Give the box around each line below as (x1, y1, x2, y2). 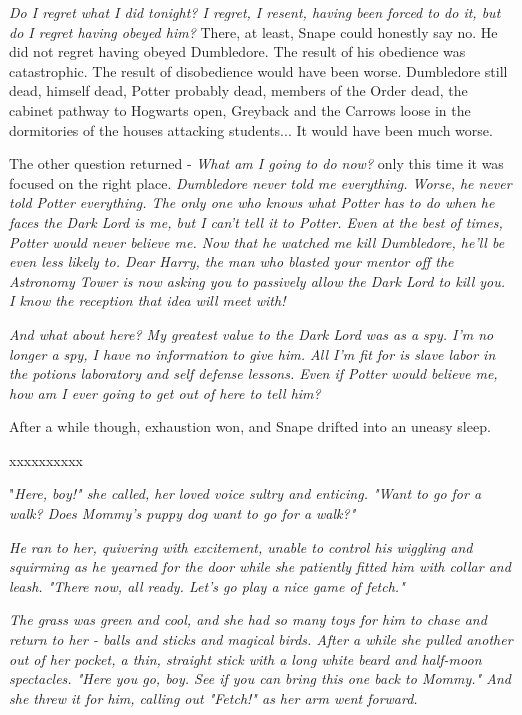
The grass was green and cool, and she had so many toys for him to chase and (9, 609, 487, 630)
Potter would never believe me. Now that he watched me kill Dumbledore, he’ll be (9, 231, 505, 252)
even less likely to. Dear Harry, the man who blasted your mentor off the (9, 251, 454, 272)
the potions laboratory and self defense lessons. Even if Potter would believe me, (9, 363, 498, 384)
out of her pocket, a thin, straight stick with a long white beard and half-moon (9, 648, 482, 669)
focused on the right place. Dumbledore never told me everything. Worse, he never (9, 172, 512, 193)
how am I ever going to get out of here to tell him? (9, 382, 321, 403)
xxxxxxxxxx (9, 449, 83, 470)
